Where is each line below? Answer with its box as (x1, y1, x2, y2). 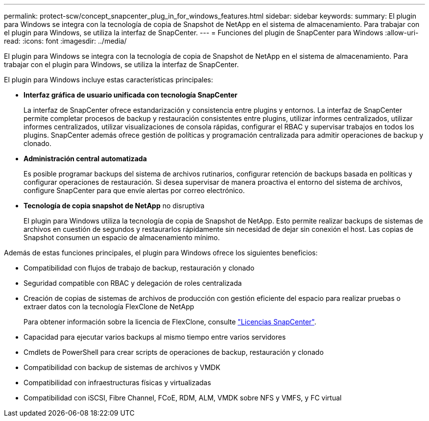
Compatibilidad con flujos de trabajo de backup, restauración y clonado (24, 264, 255, 272)
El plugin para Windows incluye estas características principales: (4, 75, 213, 84)
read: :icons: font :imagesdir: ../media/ (4, 37, 127, 45)
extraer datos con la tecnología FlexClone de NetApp (24, 302, 194, 311)
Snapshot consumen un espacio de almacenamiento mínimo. (24, 233, 220, 242)
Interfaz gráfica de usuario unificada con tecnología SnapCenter (24, 91, 238, 99)
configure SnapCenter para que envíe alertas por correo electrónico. (24, 186, 245, 195)
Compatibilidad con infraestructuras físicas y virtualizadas (24, 378, 211, 387)
